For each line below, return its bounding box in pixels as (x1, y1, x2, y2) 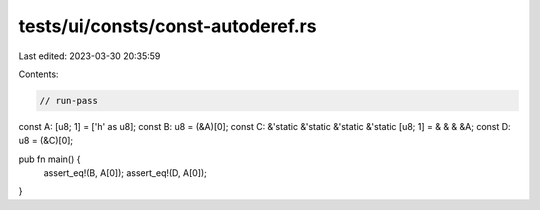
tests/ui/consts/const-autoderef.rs (18, 15, 317, 37)
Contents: (18, 68, 59, 80)
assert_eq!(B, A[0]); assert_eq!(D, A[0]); (43, 167, 207, 179)
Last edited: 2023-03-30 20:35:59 (18, 50, 161, 62)
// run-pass (39, 95, 99, 106)
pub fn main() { (18, 153, 81, 165)
